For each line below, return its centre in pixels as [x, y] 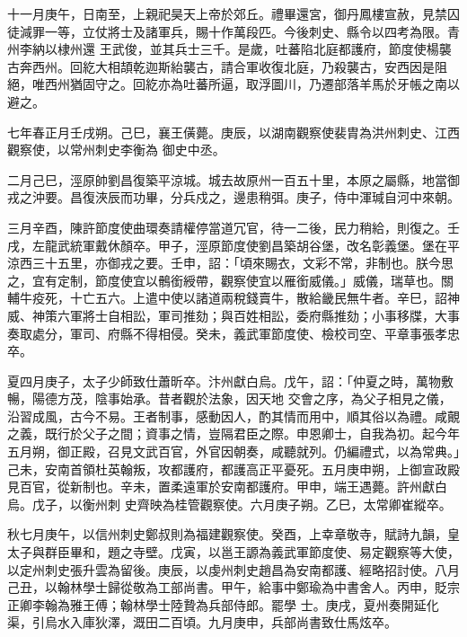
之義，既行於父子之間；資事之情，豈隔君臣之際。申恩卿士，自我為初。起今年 [233, 434]
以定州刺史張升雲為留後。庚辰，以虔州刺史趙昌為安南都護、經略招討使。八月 [233, 569]
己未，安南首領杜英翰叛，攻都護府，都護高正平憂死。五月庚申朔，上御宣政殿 [233, 469]
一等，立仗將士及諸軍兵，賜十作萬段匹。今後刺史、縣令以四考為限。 [246, 31]
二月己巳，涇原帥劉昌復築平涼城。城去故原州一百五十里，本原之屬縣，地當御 [233, 179]
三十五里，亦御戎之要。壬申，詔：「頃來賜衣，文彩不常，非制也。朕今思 [242, 263]
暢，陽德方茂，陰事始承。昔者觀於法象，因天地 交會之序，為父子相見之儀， [229, 398]
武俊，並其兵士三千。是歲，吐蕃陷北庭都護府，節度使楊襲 [282, 49]
